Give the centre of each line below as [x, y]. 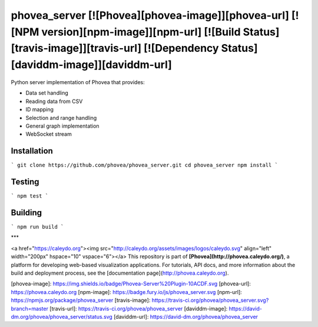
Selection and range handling [61, 118]
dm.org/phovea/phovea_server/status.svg [62, 316]
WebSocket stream [49, 134]
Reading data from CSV [54, 101]
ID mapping [40, 109]
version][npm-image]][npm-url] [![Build [141, 32]
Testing [25, 182]
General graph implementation [62, 126]
